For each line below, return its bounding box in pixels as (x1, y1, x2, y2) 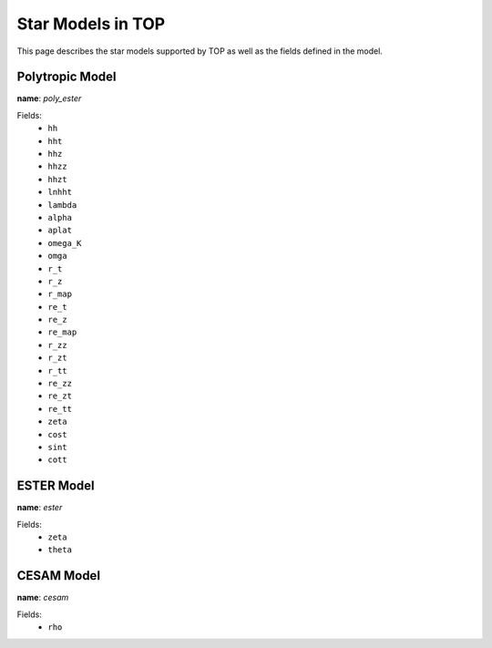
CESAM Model (16, 568, 100, 583)
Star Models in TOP (16, 14, 166, 34)
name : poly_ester (16, 93, 82, 104)
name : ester (16, 502, 63, 513)
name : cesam (16, 592, 69, 603)
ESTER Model (16, 478, 95, 494)
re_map (47, 327, 77, 337)
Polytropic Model (16, 69, 117, 85)
